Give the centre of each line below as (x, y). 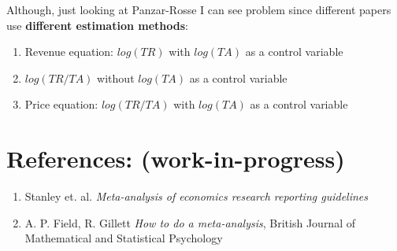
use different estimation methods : (97, 25)
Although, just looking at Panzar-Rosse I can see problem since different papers (199, 9)
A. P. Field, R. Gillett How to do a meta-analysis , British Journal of (190, 222)
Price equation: (61, 104)
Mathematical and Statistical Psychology (124, 238)
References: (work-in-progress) (176, 159)
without (116, 78)
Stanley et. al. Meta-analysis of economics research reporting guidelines (197, 196)
